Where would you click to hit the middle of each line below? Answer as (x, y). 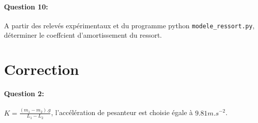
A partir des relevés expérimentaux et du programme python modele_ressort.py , (129, 25)
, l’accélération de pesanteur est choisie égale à (122, 112)
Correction (42, 69)
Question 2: (24, 93)
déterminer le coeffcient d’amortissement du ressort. (83, 35)
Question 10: (26, 6)
